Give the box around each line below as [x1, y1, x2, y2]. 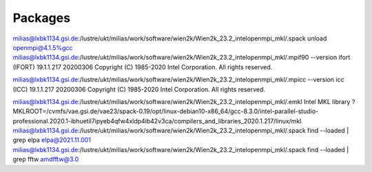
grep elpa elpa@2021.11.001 [12, 136, 91, 144]
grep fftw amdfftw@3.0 [12, 155, 79, 164]
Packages [12, 10, 71, 25]
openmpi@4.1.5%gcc [12, 43, 73, 51]
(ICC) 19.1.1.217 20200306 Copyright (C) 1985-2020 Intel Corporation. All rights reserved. [12, 85, 265, 93]
